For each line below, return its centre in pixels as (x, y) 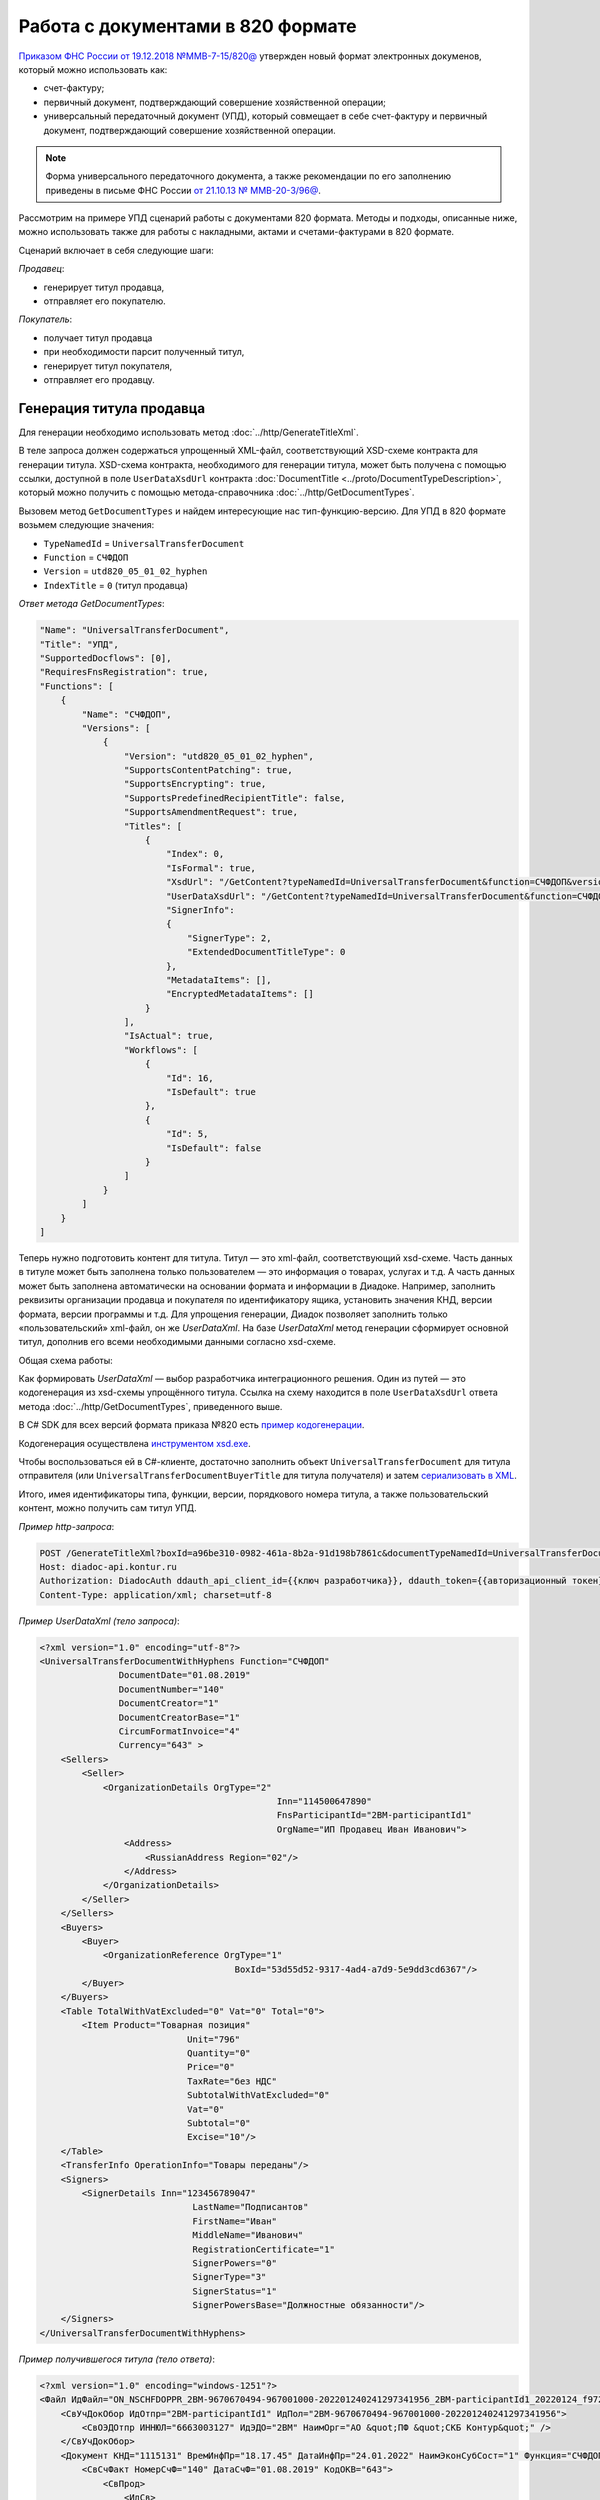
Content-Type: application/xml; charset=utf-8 (155, 1594)
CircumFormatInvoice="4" (179, 1731)
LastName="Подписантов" (250, 2207)
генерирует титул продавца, (104, 287)
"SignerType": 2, (229, 938)
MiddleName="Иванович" (248, 2235)
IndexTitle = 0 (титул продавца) (116, 585)
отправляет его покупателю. (105, 301)
